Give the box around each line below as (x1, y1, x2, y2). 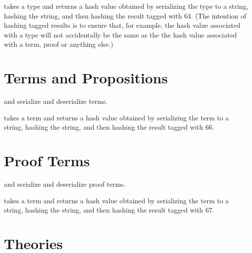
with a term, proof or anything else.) (4, 39, 114, 49)
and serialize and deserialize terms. (4, 96, 108, 106)
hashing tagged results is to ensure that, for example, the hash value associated (4, 20, 241, 30)
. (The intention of (191, 10, 247, 20)
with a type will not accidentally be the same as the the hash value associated (4, 29, 237, 39)
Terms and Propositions (4, 68, 168, 88)
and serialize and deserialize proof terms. (4, 179, 126, 189)
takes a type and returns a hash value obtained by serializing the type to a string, (4, 1, 249, 11)
